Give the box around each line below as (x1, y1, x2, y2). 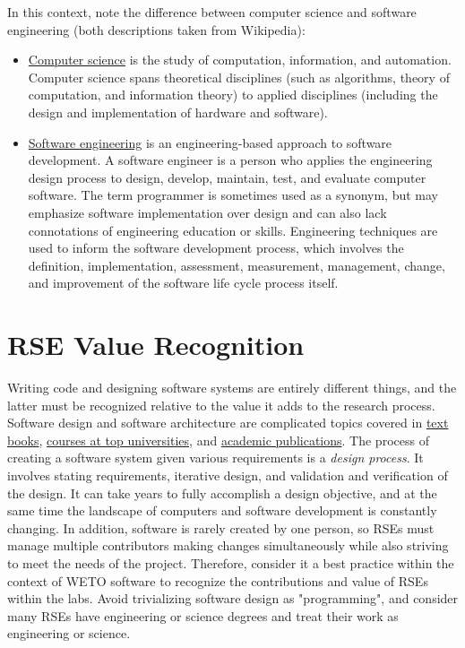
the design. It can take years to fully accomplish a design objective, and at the (7, 483, 437, 502)
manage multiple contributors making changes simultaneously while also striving (7, 536, 449, 555)
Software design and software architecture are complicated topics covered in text (7, 413, 449, 432)
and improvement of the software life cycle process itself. (28, 273, 339, 292)
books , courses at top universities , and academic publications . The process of (7, 430, 429, 449)
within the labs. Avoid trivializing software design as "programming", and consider (7, 589, 459, 608)
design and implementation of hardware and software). (28, 102, 328, 121)
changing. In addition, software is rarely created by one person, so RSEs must (7, 518, 435, 537)
